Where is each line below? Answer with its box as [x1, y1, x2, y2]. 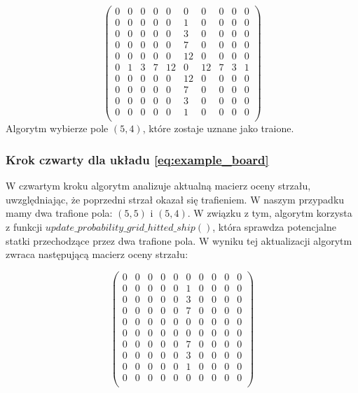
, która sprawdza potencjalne [212, 220, 336, 234]
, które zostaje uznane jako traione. [142, 121, 294, 136]
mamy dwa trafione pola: [6, 206, 113, 220]
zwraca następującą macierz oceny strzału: [6, 247, 188, 262]
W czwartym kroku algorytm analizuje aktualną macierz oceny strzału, [6, 178, 311, 193]
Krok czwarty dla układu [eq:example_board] [6, 150, 269, 168]
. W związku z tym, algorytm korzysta [187, 206, 352, 220]
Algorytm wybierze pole [6, 121, 109, 136]
